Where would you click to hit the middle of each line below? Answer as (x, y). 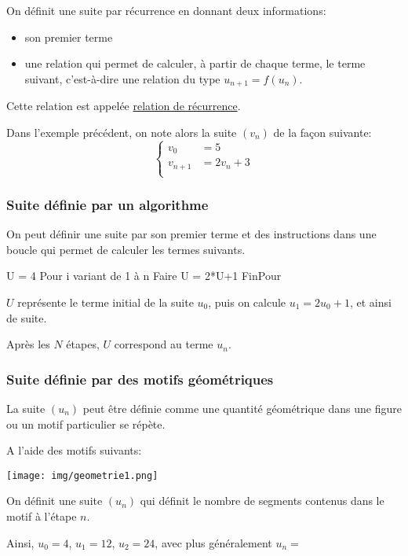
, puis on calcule (247, 302)
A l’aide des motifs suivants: (74, 450)
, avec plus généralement (213, 542)
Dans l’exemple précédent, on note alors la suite (122, 132)
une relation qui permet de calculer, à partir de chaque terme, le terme (195, 63)
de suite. (27, 317)
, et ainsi (370, 302)
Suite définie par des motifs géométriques (140, 379)
